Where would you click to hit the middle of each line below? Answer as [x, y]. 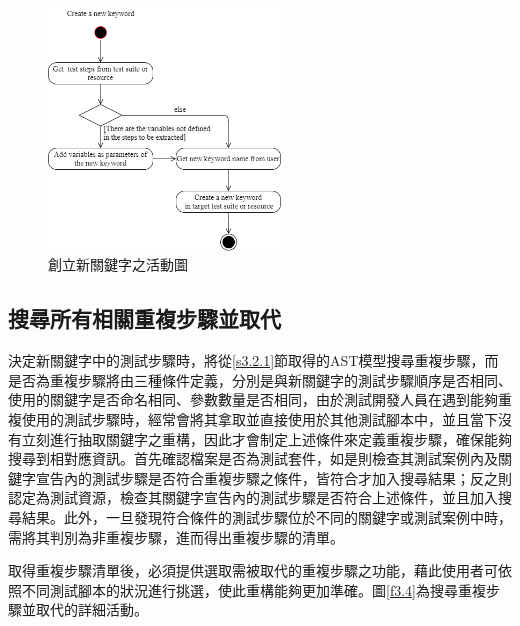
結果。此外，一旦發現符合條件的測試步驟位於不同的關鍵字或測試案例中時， [266, 516]
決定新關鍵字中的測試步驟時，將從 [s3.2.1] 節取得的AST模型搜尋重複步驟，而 [253, 360]
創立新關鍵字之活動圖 [118, 264]
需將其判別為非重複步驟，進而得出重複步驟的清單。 [176, 536]
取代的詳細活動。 [91, 609]
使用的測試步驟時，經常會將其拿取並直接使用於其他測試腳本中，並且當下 [259, 419]
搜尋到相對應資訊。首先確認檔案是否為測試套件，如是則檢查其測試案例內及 [253, 458]
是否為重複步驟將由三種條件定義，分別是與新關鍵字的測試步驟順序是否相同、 [260, 379]
